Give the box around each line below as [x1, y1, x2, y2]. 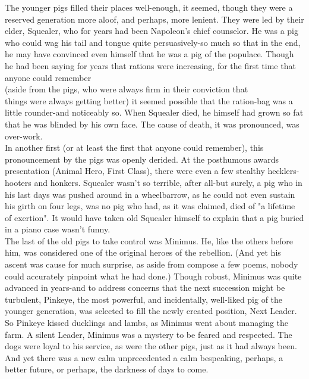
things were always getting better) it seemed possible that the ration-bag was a [5, 94, 293, 107]
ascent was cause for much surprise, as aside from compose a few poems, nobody [5, 258, 298, 271]
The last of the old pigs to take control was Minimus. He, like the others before [5, 234, 294, 247]
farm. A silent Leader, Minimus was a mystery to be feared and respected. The [5, 328, 292, 340]
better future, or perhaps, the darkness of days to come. [5, 363, 209, 375]
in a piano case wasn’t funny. [5, 223, 111, 235]
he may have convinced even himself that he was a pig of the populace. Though [5, 48, 294, 60]
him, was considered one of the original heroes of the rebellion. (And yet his [5, 246, 281, 259]
